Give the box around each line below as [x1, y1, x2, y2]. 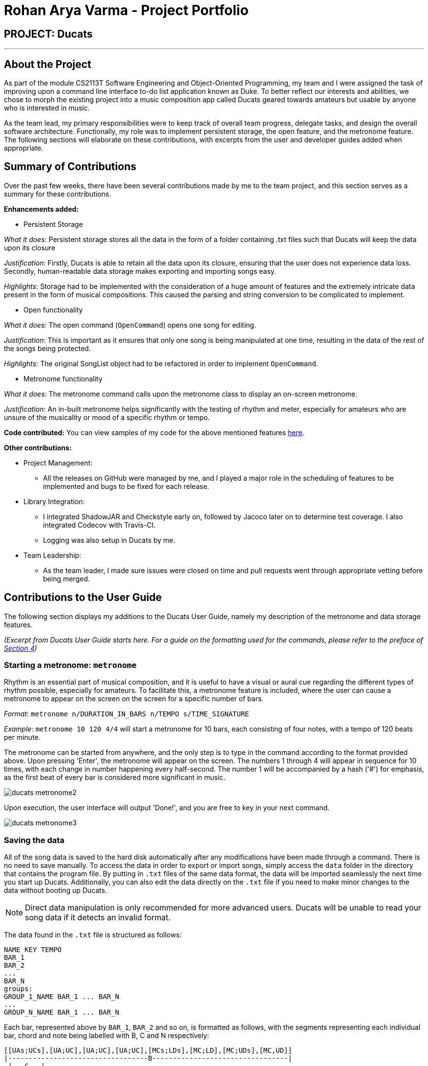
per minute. [4, 733, 41, 742]
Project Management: [23, 458, 93, 467]
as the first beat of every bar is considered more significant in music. [4, 773, 226, 782]
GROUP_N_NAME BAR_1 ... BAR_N [4, 1008, 120, 1017]
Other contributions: [4, 443, 72, 452]
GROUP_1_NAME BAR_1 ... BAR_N [4, 993, 120, 1001]
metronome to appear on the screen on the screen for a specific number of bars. [4, 694, 264, 703]
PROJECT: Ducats [4, 27, 93, 40]
